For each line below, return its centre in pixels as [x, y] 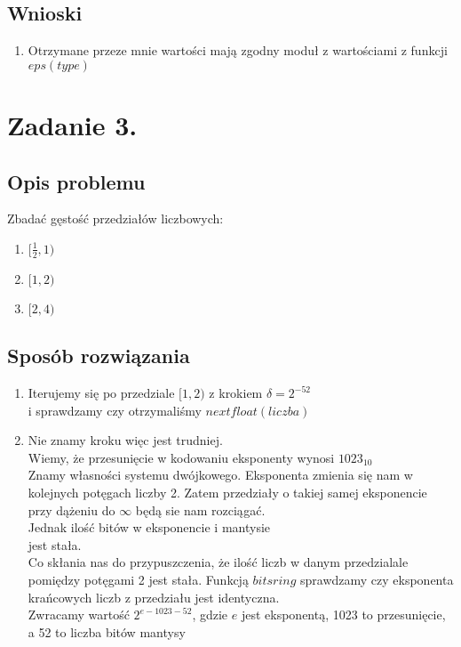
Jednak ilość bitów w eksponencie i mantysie [149, 527]
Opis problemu [76, 181]
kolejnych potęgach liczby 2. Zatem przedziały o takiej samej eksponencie [227, 492]
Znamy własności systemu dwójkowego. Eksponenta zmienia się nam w [220, 475]
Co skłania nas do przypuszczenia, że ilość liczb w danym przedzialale [218, 562]
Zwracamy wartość [79, 615]
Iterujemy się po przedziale [101, 392]
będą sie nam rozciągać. [200, 510]
